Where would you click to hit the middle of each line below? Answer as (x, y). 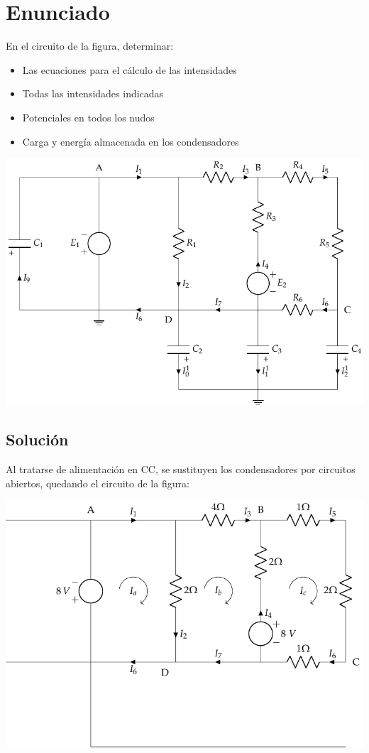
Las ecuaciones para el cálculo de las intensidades (130, 69)
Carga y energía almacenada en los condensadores (131, 141)
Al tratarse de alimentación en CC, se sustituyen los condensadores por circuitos (181, 469)
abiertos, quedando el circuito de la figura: (98, 483)
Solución (37, 439)
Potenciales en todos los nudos (88, 117)
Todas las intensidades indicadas (93, 93)
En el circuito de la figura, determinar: (90, 46)
